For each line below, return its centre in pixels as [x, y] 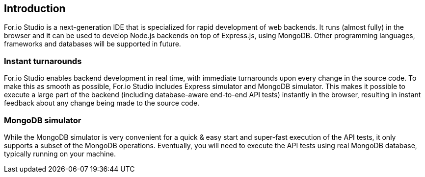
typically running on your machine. [60, 154]
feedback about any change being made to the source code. [102, 103]
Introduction [35, 9]
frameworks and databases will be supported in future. [93, 44]
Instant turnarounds [43, 61]
